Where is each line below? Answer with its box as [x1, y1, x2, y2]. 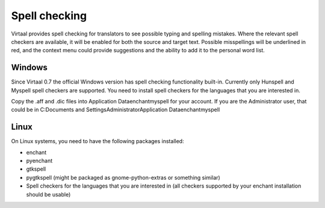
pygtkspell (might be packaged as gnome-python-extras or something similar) [26, 174, 221, 181]
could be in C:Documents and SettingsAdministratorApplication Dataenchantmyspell [11, 106, 220, 114]
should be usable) [26, 191, 71, 198]
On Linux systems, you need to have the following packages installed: [11, 138, 184, 145]
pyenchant [26, 157, 53, 165]
